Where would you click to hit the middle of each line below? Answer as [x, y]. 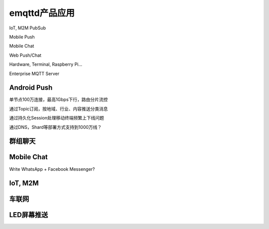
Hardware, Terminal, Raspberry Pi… [46, 64]
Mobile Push [22, 37]
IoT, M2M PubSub [27, 28]
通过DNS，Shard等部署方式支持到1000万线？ [56, 127]
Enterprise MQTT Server [34, 73]
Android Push [31, 88]
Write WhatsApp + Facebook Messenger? [52, 169]
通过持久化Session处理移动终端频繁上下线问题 [57, 118]
